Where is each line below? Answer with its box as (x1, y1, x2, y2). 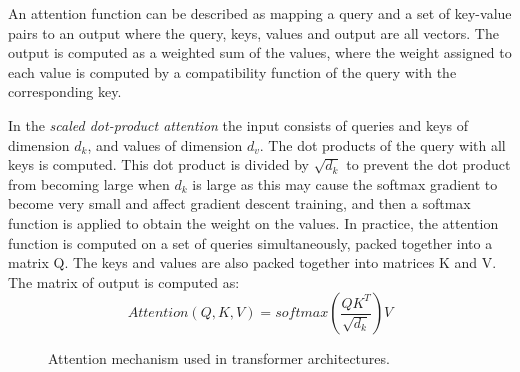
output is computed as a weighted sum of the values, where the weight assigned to (8, 42, 512, 63)
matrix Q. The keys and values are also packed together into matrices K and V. (8, 252, 497, 273)
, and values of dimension (87, 134, 243, 155)
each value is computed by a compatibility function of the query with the (8, 61, 457, 82)
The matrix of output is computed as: (8, 271, 240, 292)
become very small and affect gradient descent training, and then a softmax (8, 193, 471, 214)
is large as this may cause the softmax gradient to (192, 173, 498, 194)
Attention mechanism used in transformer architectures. (48, 348, 390, 369)
